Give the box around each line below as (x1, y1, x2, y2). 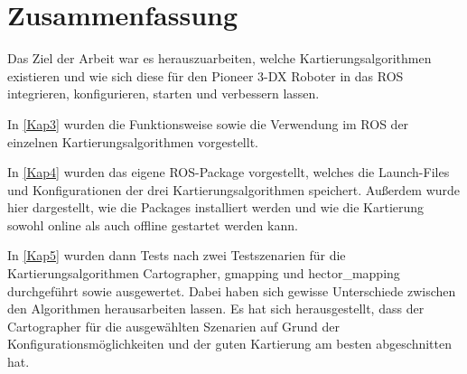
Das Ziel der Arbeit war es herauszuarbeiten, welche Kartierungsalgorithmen (7, 49, 432, 68)
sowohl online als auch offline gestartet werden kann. (7, 215, 298, 234)
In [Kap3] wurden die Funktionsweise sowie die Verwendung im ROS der (7, 114, 409, 133)
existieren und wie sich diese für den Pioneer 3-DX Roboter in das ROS (7, 66, 404, 85)
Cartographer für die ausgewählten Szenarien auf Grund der (7, 316, 341, 335)
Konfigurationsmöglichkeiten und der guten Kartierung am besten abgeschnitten (7, 334, 452, 353)
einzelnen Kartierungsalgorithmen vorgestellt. (7, 132, 258, 151)
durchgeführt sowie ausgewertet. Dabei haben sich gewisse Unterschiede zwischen (7, 281, 456, 300)
